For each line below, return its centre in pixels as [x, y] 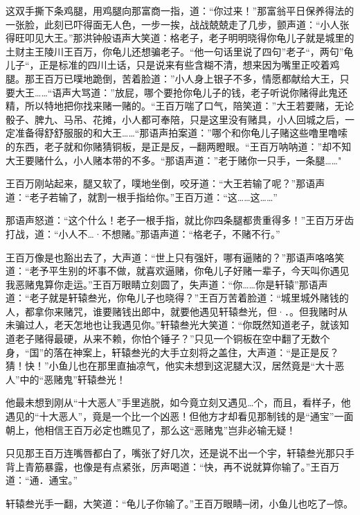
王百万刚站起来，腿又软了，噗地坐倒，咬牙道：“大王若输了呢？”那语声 [165, 183]
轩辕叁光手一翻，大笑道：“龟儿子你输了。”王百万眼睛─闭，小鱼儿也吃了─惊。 [180, 503]
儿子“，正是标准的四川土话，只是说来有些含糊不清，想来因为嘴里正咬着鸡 [173, 65]
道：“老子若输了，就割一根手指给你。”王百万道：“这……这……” [142, 197]
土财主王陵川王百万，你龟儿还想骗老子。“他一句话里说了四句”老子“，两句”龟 [180, 51]
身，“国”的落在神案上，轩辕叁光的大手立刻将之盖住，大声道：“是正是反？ [172, 352]
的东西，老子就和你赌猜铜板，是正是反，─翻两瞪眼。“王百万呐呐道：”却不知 [179, 146]
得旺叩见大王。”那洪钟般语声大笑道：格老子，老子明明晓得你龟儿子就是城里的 [180, 38]
